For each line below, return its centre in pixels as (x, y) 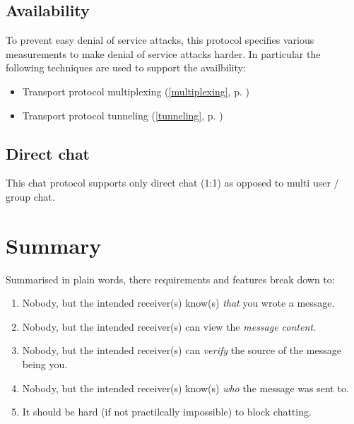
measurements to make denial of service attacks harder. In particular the (163, 53)
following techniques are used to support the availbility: (126, 67)
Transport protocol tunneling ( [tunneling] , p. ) (123, 115)
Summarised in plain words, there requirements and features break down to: (170, 279)
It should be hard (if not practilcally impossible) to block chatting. (167, 412)
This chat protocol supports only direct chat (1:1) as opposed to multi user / (172, 183)
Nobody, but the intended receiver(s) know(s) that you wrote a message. (178, 303)
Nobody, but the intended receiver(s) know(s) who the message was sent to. (185, 388)
